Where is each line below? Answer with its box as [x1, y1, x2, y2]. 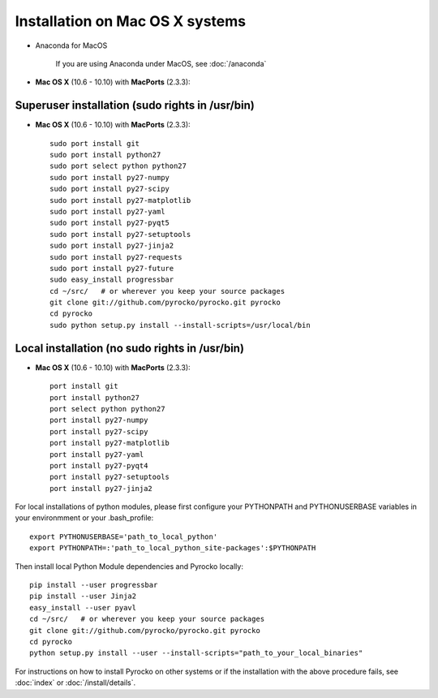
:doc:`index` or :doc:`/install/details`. [15, 678, 136, 687]
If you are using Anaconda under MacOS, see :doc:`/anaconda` [55, 58, 267, 68]
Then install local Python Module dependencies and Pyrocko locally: [15, 561, 243, 571]
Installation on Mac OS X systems [15, 12, 247, 30]
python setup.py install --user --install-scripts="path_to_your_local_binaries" [29, 648, 363, 657]
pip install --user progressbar [29, 580, 158, 590]
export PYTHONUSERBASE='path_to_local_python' [29, 532, 218, 541]
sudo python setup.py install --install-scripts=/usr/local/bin [49, 321, 311, 330]
